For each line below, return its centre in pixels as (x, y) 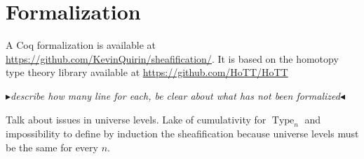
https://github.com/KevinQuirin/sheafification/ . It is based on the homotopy (172, 58)
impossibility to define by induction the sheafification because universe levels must (182, 134)
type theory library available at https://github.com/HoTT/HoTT (147, 72)
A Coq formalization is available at (81, 45)
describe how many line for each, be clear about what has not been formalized (175, 95)
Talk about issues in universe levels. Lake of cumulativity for (136, 119)
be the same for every (52, 147)
